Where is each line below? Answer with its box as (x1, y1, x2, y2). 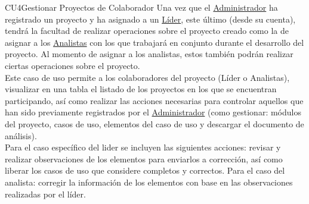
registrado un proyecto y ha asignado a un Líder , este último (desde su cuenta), (5, 12, 296, 25)
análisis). (5, 129, 37, 142)
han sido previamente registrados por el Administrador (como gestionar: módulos (5, 106, 301, 118)
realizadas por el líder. (5, 187, 86, 200)
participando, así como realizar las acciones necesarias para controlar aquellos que (5, 94, 304, 106)
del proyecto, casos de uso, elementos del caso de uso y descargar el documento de (5, 117, 304, 130)
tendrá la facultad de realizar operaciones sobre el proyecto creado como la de (5, 24, 289, 37)
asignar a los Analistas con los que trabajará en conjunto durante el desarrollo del (5, 36, 304, 48)
